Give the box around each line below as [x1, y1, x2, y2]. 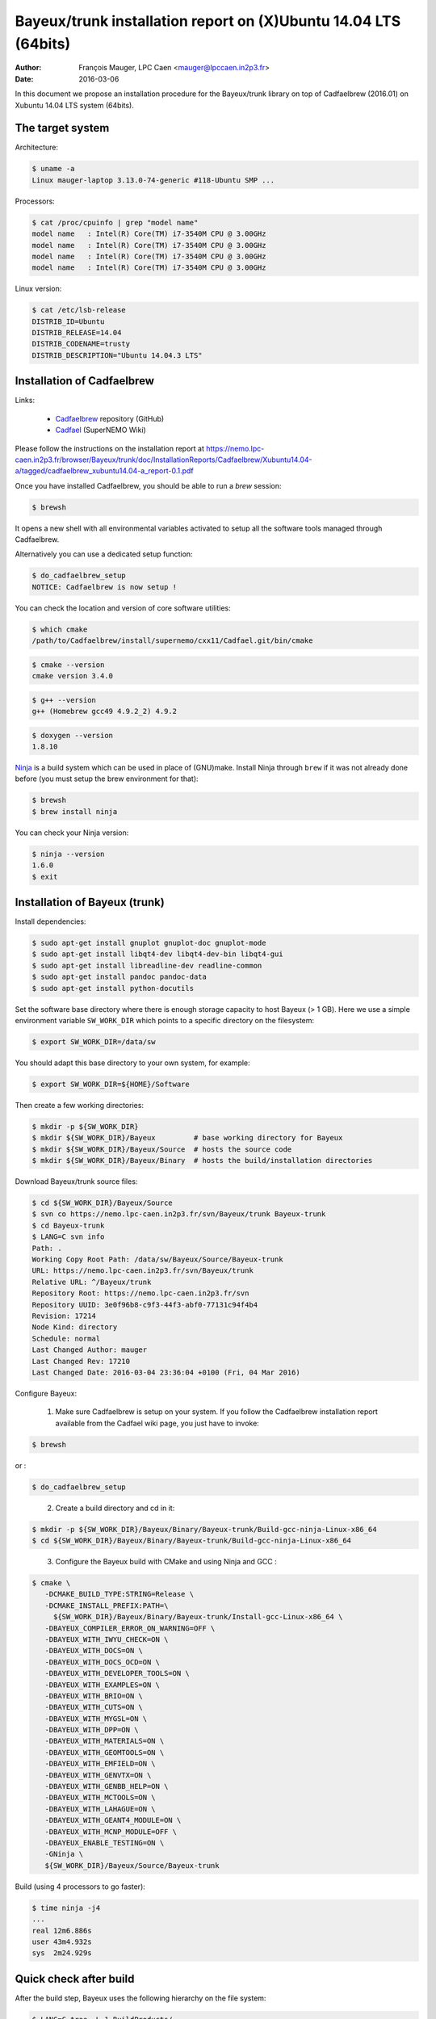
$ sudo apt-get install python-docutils [31, 984, 194, 993]
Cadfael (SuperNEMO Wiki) [55, 425, 147, 435]
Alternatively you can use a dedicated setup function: [15, 549, 193, 559]
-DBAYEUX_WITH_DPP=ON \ [44, 1725, 139, 1735]
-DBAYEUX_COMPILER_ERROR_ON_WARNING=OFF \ [44, 1623, 216, 1633]
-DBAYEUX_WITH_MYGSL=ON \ [44, 1714, 148, 1723]
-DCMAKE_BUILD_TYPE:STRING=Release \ [44, 1589, 194, 1599]
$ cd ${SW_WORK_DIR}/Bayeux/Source [31, 1198, 173, 1207]
